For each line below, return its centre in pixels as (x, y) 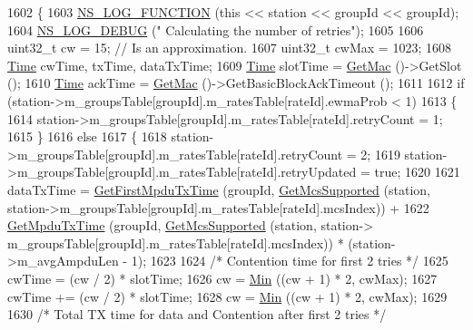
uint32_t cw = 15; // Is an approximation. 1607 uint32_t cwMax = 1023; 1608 (229, 48)
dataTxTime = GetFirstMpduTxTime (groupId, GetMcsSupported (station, (219, 189)
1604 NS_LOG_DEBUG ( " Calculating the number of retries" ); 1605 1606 (216, 29)
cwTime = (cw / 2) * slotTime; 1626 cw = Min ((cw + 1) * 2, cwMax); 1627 (222, 278)
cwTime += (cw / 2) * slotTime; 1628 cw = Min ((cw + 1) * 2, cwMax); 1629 (227, 296)
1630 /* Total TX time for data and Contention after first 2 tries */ (197, 314)
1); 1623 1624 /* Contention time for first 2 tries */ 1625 (290, 261)
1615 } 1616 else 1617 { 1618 (87, 136)
